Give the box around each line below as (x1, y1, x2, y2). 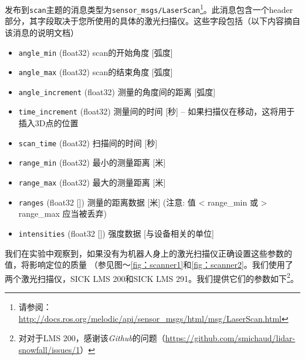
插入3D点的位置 (18, 117, 79, 129)
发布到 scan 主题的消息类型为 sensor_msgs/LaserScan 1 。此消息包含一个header (5, 2, 293, 15)
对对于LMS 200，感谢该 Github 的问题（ (18, 332, 165, 344)
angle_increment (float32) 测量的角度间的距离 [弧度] (18, 85, 216, 97)
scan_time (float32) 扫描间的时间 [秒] (18, 136, 158, 149)
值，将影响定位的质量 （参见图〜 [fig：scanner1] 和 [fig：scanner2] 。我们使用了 (5, 258, 293, 271)
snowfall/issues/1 (18, 343, 80, 355)
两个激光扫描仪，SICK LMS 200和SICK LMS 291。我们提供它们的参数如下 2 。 (5, 270, 299, 284)
